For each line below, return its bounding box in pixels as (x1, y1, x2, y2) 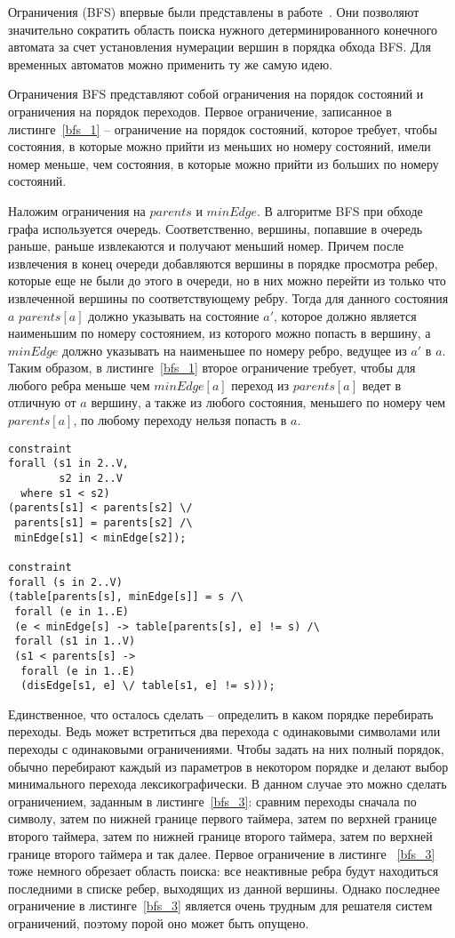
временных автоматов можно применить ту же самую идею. (8, 54, 333, 73)
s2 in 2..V (59, 471, 123, 485)
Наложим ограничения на (8, 201, 146, 220)
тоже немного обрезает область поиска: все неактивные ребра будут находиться (8, 862, 439, 880)
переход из (231, 375, 289, 394)
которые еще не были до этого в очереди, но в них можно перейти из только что (8, 271, 446, 290)
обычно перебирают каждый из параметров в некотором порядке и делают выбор (8, 757, 449, 775)
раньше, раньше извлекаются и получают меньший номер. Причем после (8, 237, 404, 255)
